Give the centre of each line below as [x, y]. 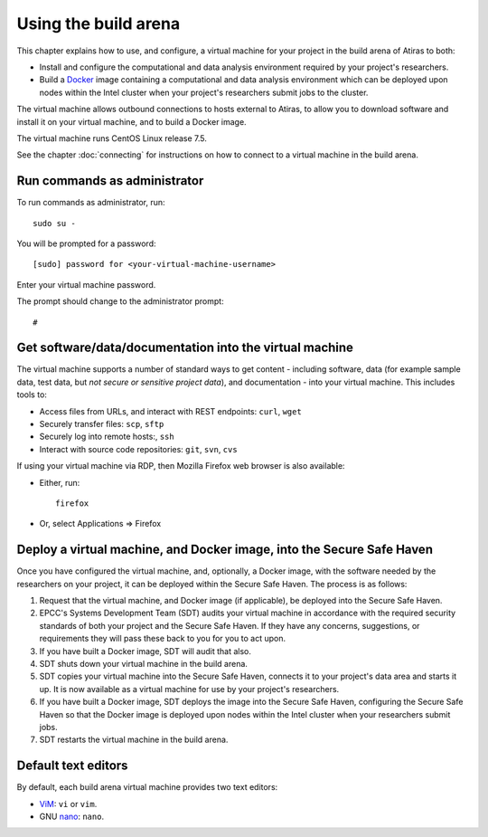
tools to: [32, 395]
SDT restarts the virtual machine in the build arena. [134, 740]
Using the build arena [99, 24]
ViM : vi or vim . [68, 804]
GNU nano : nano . [71, 817]
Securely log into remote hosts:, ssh [107, 437]
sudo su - [54, 223]
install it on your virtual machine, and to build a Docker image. [132, 121]
